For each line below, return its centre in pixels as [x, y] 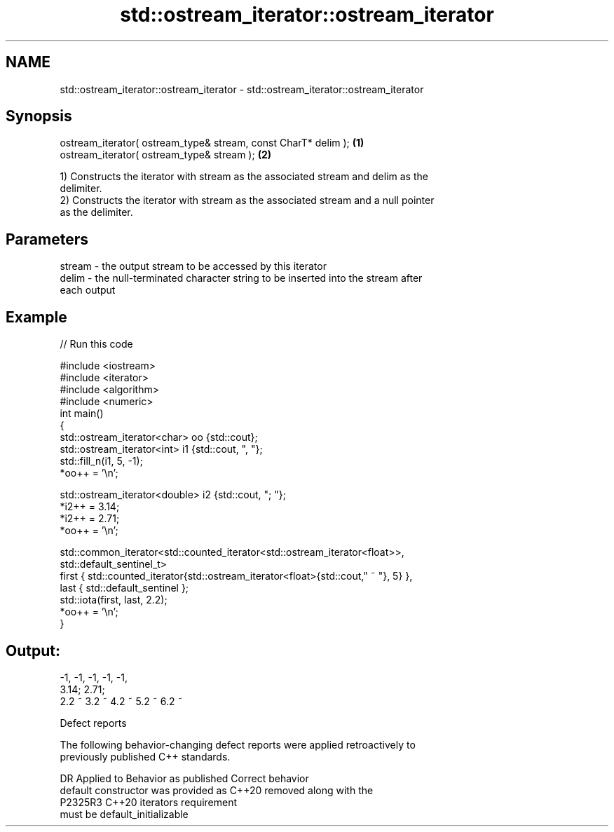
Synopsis [39, 116]
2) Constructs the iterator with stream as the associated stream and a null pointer [247, 200]
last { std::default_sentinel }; [124, 588]
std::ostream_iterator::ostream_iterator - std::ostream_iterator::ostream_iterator [242, 89]
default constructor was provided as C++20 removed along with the [217, 790]
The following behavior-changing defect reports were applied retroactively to [238, 744]
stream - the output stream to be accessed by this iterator [193, 266]
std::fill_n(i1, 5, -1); [101, 461]
